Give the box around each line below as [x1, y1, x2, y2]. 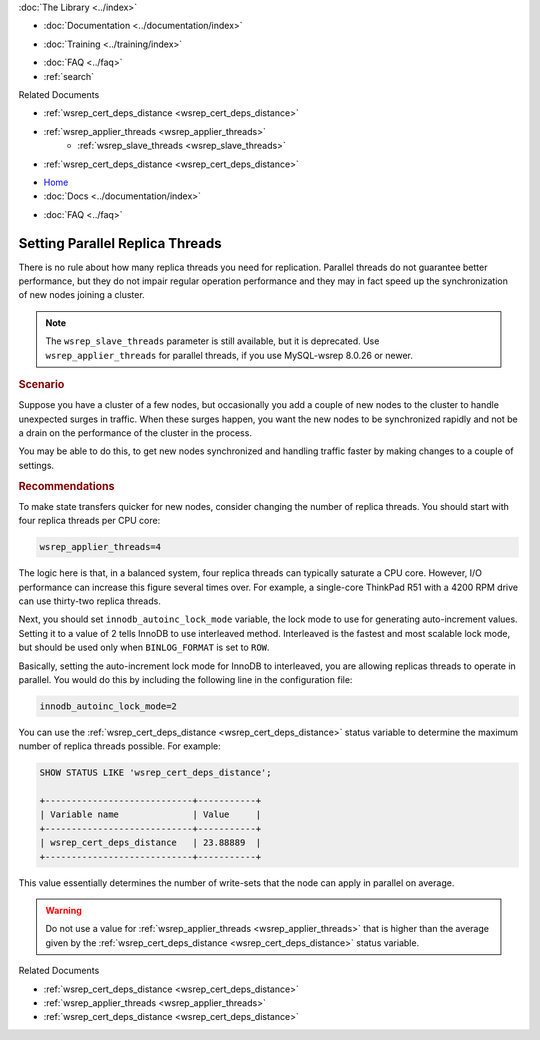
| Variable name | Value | [39, 809, 262, 820]
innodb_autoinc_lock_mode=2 [39, 700, 177, 712]
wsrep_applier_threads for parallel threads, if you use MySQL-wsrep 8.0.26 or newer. [45, 349, 414, 361]
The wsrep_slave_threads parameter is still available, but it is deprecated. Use [45, 335, 380, 347]
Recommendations [18, 479, 115, 493]
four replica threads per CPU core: [18, 515, 161, 527]
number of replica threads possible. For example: [18, 740, 222, 752]
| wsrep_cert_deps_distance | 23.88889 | [39, 837, 262, 849]
